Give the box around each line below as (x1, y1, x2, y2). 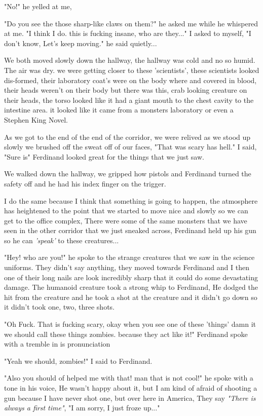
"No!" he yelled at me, (4, 1, 72, 11)
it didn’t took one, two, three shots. (4, 301, 115, 312)
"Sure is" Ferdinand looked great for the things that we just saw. (4, 151, 204, 162)
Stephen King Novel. (4, 114, 68, 125)
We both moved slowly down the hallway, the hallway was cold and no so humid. (4, 55, 255, 65)
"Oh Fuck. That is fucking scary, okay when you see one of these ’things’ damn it (4, 319, 256, 329)
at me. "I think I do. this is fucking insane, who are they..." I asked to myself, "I (4, 28, 251, 39)
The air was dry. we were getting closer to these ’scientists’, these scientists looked (4, 64, 259, 75)
